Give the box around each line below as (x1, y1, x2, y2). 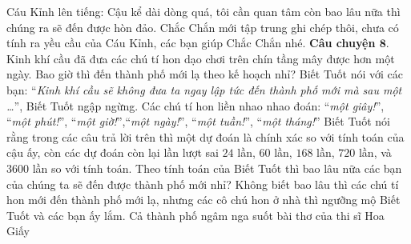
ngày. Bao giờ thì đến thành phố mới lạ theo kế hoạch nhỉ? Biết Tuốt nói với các (6, 66, 404, 82)
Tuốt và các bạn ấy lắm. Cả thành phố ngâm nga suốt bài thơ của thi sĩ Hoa (6, 206, 385, 223)
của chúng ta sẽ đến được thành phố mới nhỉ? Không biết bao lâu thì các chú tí (6, 175, 399, 192)
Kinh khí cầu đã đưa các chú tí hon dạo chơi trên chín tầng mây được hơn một (6, 50, 395, 66)
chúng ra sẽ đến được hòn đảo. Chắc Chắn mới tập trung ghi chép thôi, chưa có (6, 18, 399, 35)
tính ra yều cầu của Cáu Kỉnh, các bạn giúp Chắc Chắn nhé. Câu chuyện (6, 34, 376, 51)
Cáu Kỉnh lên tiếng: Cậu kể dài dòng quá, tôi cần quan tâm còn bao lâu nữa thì (6, 3, 401, 19)
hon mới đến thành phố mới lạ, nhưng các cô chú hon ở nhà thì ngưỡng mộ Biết (6, 191, 401, 208)
